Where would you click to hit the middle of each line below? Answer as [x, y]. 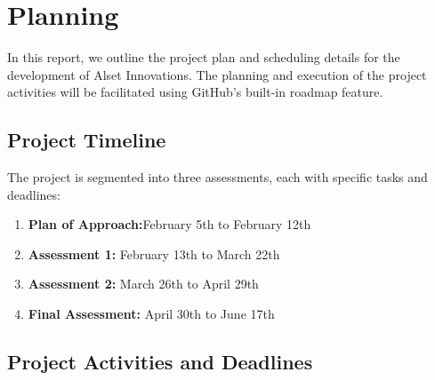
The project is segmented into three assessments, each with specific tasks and [217, 177]
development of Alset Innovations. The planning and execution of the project [217, 74]
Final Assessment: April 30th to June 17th [151, 314]
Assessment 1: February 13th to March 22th [154, 253]
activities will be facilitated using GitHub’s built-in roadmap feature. [195, 92]
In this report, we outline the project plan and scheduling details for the [204, 57]
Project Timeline [87, 140]
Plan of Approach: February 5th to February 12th [169, 224]
